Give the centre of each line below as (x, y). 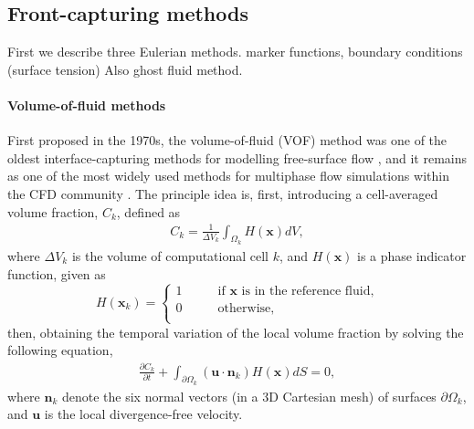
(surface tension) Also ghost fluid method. (125, 69)
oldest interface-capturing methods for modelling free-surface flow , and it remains (237, 157)
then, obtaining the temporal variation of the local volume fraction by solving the (236, 332)
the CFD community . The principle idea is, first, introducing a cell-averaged (223, 193)
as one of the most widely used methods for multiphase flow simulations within (228, 176)
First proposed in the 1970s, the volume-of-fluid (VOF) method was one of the (227, 140)
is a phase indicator (412, 255)
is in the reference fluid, (308, 292)
